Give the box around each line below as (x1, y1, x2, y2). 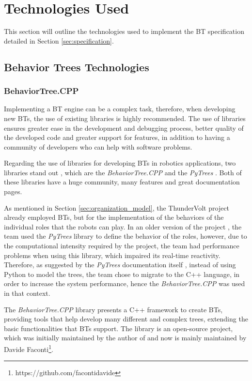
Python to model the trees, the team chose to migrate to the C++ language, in (4, 269, 240, 279)
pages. (4, 186, 22, 197)
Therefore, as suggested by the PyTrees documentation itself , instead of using (4, 259, 236, 270)
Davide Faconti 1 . (4, 342, 53, 354)
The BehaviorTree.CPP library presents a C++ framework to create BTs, (4, 304, 223, 314)
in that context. (4, 288, 50, 298)
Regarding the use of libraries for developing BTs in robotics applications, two (4, 158, 236, 168)
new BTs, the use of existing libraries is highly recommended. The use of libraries (4, 113, 246, 123)
